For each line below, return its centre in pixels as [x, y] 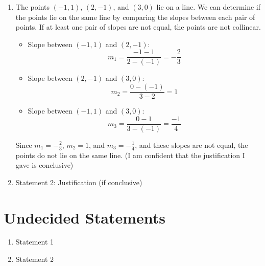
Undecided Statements [85, 217]
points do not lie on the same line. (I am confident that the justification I [130, 155]
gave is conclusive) [44, 165]
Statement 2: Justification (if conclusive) [79, 182]
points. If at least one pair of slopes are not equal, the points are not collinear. [138, 27]
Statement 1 [35, 242]
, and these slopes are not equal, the [191, 145]
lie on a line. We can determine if [209, 7]
